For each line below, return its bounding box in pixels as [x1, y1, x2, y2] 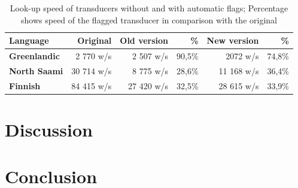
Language [9, 34, 49, 47]
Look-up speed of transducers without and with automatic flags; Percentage [10, 2, 288, 14]
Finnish [9, 79, 41, 92]
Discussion [5, 117, 93, 141]
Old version [120, 34, 169, 47]
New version [206, 34, 259, 47]
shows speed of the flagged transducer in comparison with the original [21, 13, 277, 26]
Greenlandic [9, 50, 60, 62]
